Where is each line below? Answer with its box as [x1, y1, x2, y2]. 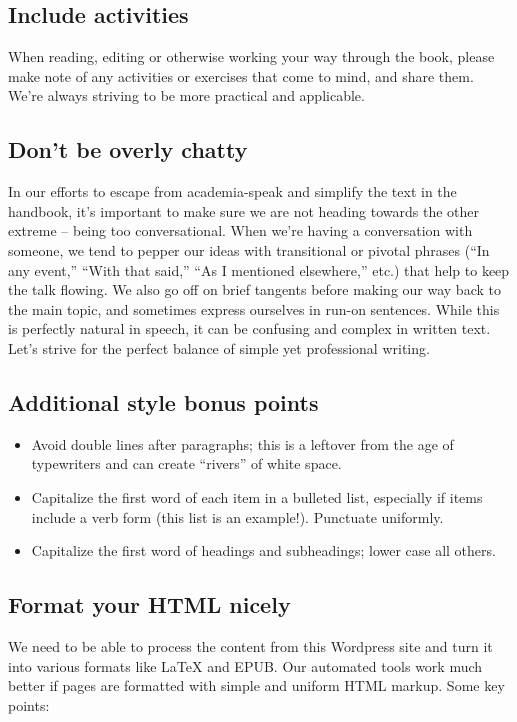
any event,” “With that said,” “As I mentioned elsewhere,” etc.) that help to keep [8, 259, 510, 280]
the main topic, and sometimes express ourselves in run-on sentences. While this [8, 298, 500, 319]
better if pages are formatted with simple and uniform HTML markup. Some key [8, 675, 505, 696]
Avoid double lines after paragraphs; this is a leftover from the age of [31, 433, 454, 454]
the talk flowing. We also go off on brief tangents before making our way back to [8, 279, 501, 300]
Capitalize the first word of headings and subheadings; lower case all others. [31, 540, 496, 561]
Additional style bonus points [8, 386, 319, 417]
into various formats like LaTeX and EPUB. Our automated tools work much [8, 655, 483, 676]
